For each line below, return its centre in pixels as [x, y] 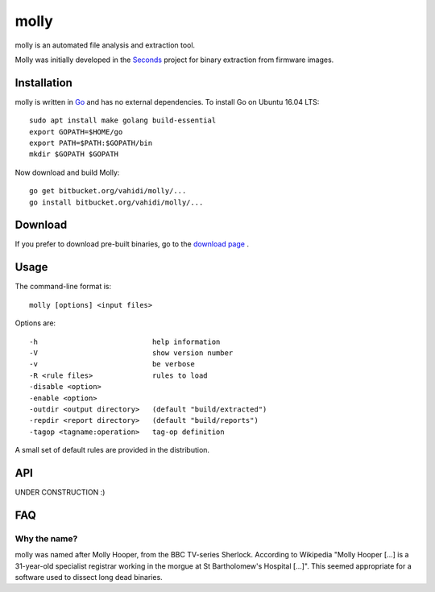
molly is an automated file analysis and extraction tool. [105, 45]
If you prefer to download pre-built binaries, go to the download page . [132, 244]
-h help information [125, 342]
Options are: [35, 323]
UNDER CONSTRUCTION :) [60, 492]
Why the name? [46, 538]
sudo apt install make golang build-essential [123, 120]
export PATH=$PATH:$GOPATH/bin [91, 143]
